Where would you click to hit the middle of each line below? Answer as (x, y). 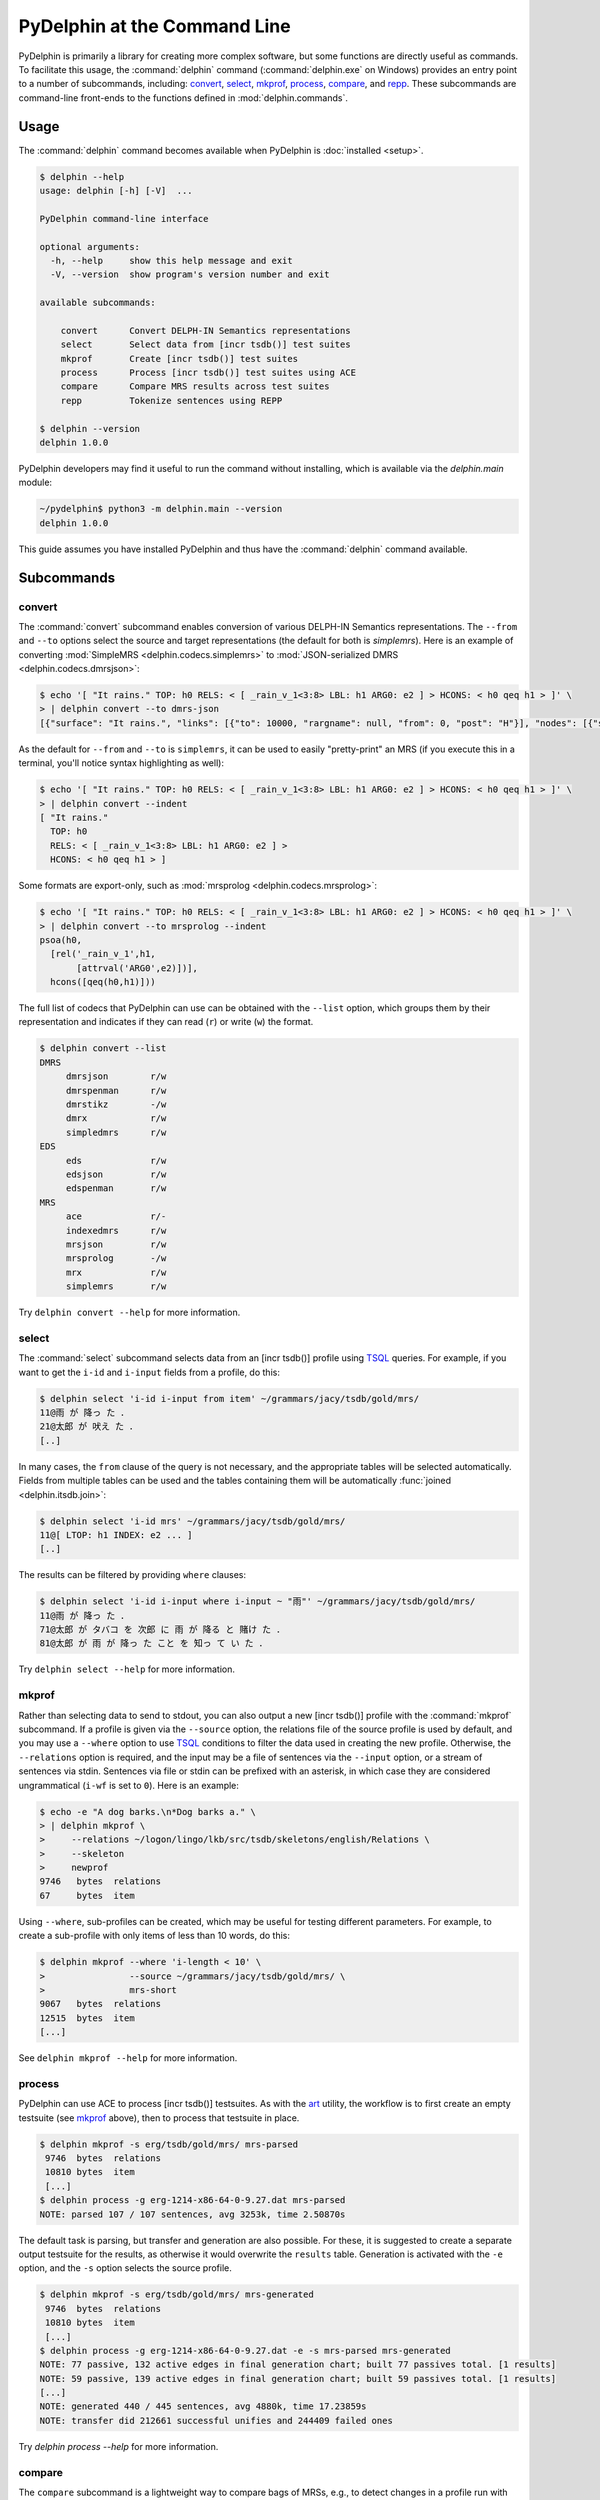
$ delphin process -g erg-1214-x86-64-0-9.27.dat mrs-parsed (192, 2200)
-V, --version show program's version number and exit (190, 274)
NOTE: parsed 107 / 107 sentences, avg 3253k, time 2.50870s (192, 2214)
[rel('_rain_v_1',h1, (103, 954)
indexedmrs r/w (116, 1230)
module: (35, 482)
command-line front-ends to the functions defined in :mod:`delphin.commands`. (183, 97)
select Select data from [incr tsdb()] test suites (205, 344)
